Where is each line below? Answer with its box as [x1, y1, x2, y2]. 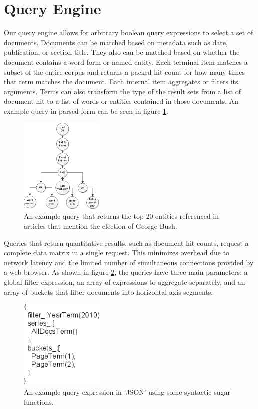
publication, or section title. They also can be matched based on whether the [4, 47, 240, 57]
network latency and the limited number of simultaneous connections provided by [4, 257, 254, 267]
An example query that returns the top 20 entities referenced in [24, 211, 219, 221]
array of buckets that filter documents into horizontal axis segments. [4, 286, 213, 297]
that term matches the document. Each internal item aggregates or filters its [4, 76, 238, 87]
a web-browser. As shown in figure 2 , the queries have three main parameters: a [4, 267, 248, 277]
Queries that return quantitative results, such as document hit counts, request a [4, 237, 249, 248]
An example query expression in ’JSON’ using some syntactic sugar [24, 387, 230, 397]
